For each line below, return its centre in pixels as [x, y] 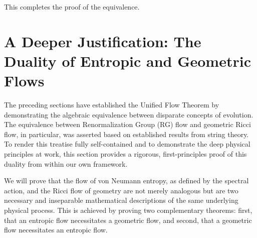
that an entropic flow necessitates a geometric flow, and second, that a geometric [128, 220]
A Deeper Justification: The [103, 41]
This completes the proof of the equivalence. [72, 7]
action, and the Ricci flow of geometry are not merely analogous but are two [121, 190]
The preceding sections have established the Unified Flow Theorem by [112, 105]
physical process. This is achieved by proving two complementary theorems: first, [128, 210]
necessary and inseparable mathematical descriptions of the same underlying [121, 200]
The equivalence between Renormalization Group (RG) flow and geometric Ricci [127, 124]
